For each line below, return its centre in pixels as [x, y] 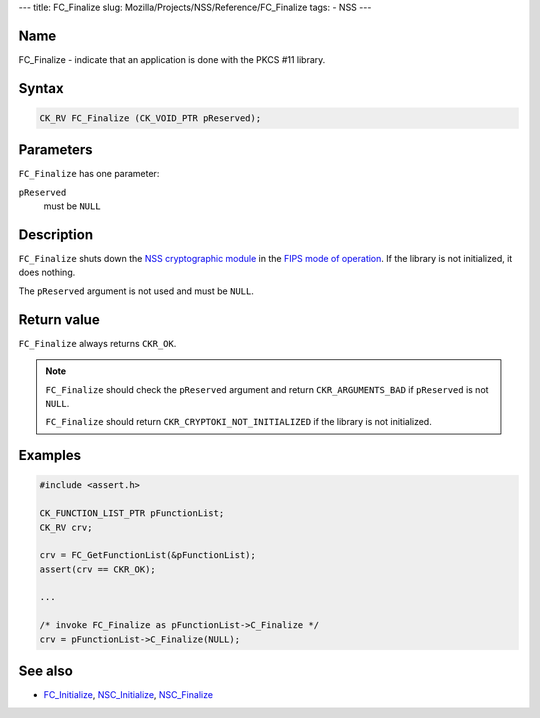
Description [56, 234]
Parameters [55, 150]
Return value [59, 319]
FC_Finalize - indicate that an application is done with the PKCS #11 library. [172, 59]
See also [46, 671]
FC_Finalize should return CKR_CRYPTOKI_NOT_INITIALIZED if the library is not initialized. [238, 422]
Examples [50, 455]
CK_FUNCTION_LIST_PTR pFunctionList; [132, 513]
